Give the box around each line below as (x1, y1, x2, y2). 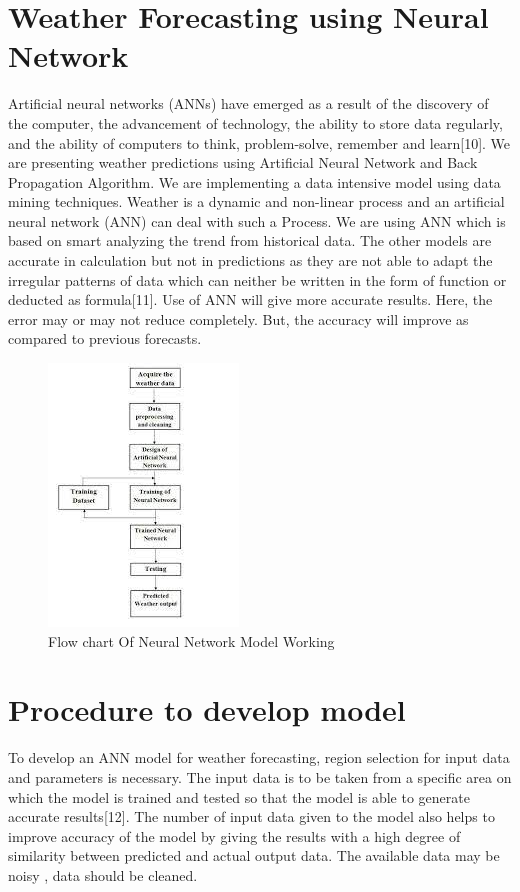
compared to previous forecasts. (8, 328, 202, 349)
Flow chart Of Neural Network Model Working (48, 630, 335, 651)
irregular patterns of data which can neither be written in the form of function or (8, 269, 507, 290)
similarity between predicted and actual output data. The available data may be (8, 845, 500, 866)
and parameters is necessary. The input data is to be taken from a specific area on (8, 766, 512, 787)
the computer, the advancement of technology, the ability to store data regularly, (8, 112, 503, 133)
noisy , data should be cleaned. (8, 864, 198, 885)
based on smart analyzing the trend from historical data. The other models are (8, 230, 492, 251)
